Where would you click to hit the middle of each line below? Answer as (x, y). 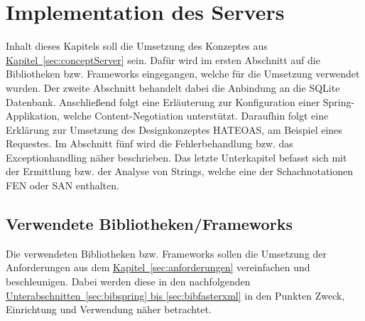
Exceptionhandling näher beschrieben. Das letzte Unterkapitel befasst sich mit (176, 157)
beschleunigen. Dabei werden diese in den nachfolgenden (128, 281)
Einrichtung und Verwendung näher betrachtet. (109, 309)
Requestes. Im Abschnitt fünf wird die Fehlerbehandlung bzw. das (149, 143)
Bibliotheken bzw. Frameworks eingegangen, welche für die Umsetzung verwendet (183, 74)
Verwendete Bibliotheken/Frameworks (149, 224)
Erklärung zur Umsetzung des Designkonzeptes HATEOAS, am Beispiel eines (174, 129)
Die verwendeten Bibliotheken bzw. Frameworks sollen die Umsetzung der (167, 253)
